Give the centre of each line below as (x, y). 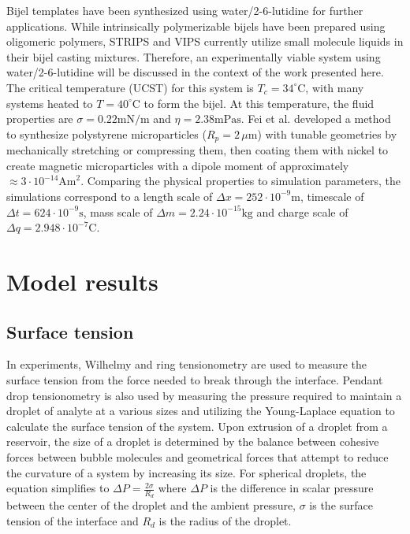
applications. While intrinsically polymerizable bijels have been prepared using (196, 26)
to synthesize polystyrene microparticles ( (106, 133)
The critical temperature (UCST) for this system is (130, 87)
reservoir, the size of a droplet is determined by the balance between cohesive (193, 441)
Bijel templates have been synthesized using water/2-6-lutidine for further (185, 10)
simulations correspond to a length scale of (110, 196)
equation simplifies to (58, 488)
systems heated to (50, 103)
